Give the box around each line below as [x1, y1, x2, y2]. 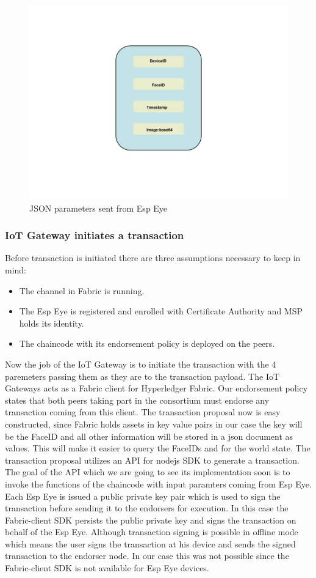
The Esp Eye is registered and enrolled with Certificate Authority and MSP [19, 305, 303, 317]
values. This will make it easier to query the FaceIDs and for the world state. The [5, 442, 311, 454]
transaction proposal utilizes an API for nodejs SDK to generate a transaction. [5, 453, 300, 466]
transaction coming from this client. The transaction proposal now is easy [5, 406, 281, 418]
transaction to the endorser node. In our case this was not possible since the [5, 549, 289, 562]
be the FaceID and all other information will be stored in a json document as [5, 429, 293, 442]
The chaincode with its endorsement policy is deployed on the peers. [19, 337, 275, 350]
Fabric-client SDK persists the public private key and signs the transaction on [5, 513, 296, 526]
